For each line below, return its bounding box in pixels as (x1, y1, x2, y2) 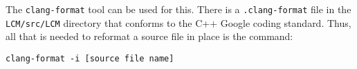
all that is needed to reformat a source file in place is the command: (6, 29, 293, 43)
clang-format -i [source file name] (6, 53, 174, 63)
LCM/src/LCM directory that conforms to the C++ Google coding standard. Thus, (6, 15, 351, 30)
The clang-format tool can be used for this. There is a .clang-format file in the (6, 2, 351, 16)
